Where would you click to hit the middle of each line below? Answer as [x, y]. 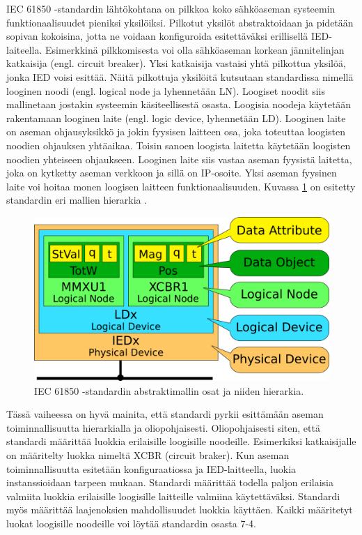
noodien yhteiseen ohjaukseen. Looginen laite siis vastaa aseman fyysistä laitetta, [179, 159]
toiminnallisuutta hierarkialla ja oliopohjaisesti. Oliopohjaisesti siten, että [163, 427]
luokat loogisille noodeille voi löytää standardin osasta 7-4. [131, 523]
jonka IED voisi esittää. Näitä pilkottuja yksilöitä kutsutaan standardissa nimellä [180, 76]
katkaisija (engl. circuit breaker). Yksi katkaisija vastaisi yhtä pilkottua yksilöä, [176, 63]
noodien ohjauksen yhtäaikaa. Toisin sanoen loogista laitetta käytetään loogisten [179, 145]
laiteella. [24, 49]
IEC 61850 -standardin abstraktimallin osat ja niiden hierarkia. [169, 390]
